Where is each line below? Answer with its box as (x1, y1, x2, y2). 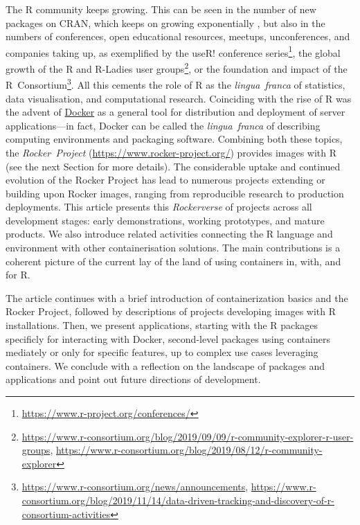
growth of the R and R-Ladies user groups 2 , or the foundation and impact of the (6, 60, 348, 75)
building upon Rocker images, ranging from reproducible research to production (6, 186, 344, 200)
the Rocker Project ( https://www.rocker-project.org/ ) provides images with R (6, 145, 337, 159)
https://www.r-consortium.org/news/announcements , (21, 479, 249, 494)
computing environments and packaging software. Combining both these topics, (6, 132, 343, 146)
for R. (6, 267, 30, 282)
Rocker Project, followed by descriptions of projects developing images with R (6, 304, 336, 319)
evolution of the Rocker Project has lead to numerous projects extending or (6, 172, 325, 187)
